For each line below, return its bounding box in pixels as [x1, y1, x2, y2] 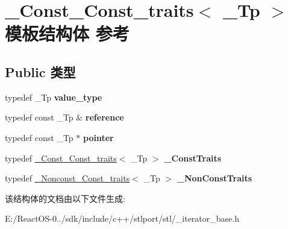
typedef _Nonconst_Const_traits [5, 172, 130, 184]
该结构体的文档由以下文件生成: [5, 192, 125, 204]
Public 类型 [5, 62, 76, 81]
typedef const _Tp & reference [5, 111, 124, 124]
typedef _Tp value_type [5, 90, 102, 103]
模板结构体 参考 [5, 21, 130, 46]
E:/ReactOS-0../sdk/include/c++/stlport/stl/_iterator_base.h [5, 212, 239, 225]
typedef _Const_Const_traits [5, 151, 117, 164]
